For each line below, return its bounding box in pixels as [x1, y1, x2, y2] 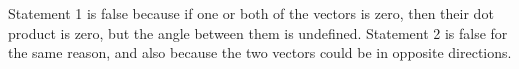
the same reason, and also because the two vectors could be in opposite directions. [8, 42, 512, 63]
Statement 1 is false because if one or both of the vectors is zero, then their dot [8, 3, 494, 23]
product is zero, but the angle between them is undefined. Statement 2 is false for [8, 22, 508, 43]
